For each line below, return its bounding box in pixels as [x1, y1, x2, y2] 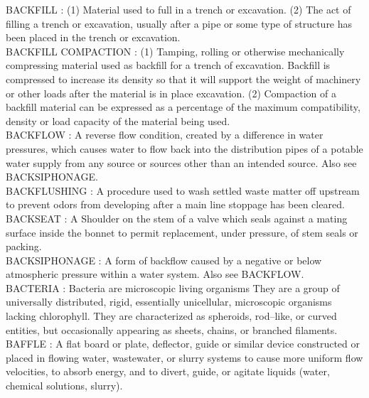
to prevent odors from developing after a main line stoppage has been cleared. [6, 197, 345, 212]
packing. [6, 239, 42, 254]
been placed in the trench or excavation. [6, 30, 181, 45]
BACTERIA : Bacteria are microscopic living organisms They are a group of [6, 280, 340, 295]
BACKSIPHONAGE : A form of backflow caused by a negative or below [6, 252, 322, 267]
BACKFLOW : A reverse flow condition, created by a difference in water [6, 127, 323, 142]
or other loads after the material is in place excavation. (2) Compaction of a [6, 85, 337, 100]
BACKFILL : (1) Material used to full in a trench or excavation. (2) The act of [6, 2, 351, 16]
